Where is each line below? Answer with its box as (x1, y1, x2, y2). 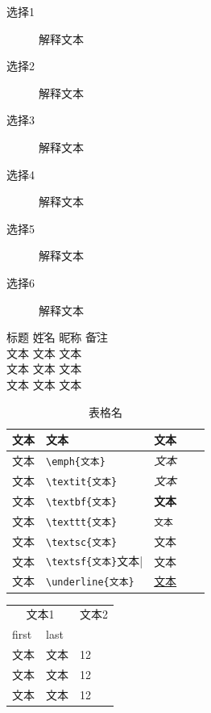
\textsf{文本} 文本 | (46, 552, 143, 569)
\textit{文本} (46, 476, 118, 488)
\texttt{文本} (46, 516, 118, 528)
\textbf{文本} (46, 496, 118, 508)
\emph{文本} (46, 455, 105, 468)
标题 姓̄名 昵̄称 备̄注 (6, 329, 108, 346)
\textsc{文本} (46, 536, 118, 548)
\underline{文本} (46, 577, 134, 589)
